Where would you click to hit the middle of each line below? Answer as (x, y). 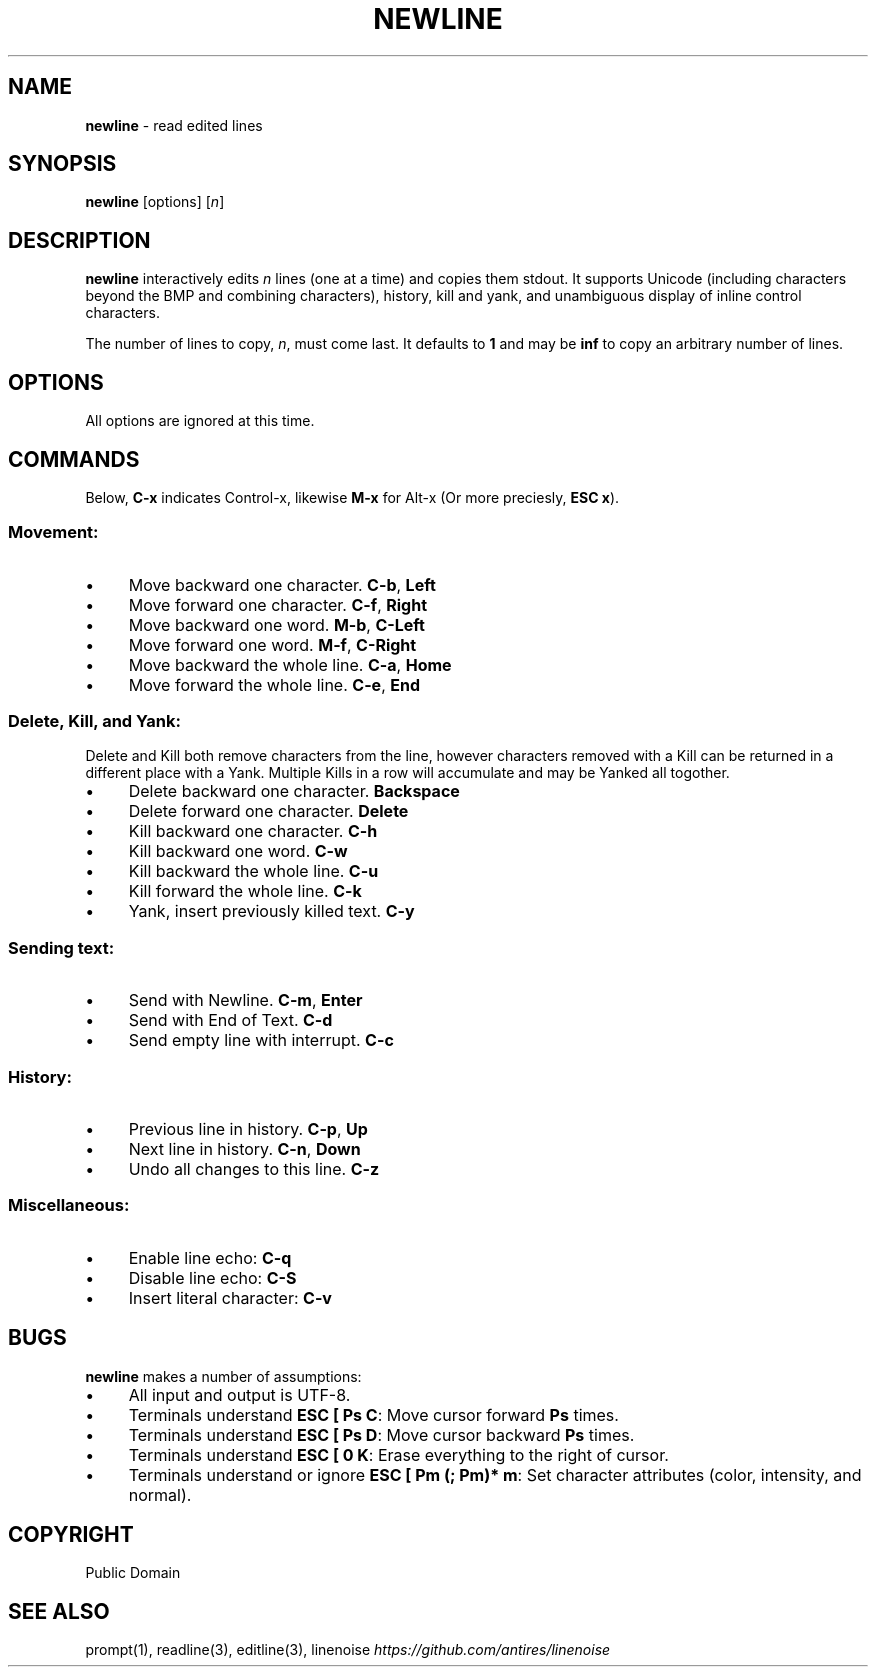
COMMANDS (74, 459)
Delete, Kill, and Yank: (94, 721)
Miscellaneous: (69, 1205)
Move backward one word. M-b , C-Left (276, 624)
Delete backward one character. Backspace (294, 791)
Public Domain (133, 1573)
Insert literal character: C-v (230, 1297)
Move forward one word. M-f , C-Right (272, 644)
